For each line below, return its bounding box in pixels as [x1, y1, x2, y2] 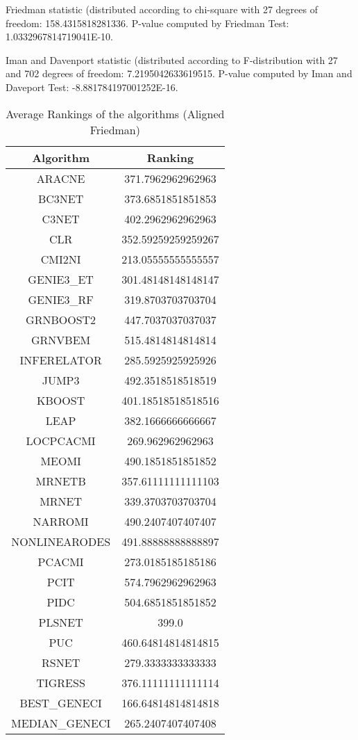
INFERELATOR [19, 351, 102, 368]
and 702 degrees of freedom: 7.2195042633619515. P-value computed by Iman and [6, 66, 352, 81]
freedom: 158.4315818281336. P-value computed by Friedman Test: [6, 15, 289, 30]
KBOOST [37, 392, 85, 408]
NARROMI [33, 513, 89, 529]
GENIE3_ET [28, 271, 94, 287]
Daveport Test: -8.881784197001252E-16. [6, 79, 178, 94]
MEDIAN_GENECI [11, 714, 111, 731]
